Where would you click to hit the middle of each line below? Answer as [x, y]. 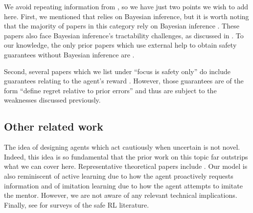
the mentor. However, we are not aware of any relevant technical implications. [121, 195]
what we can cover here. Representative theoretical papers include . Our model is [126, 166]
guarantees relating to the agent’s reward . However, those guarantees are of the [124, 81]
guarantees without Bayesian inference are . [69, 54]
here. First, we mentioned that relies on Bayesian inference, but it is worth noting [126, 16]
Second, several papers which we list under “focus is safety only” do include [117, 71]
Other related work [54, 126]
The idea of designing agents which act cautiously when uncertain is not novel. [122, 147]
